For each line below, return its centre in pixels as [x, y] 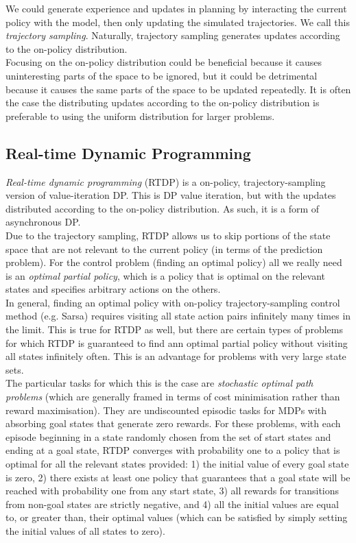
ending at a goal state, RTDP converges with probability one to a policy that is [173, 450]
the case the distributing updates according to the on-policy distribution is [163, 102]
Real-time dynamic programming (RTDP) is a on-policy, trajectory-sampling [166, 181]
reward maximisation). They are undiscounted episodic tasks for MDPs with [166, 410]
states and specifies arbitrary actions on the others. [113, 289]
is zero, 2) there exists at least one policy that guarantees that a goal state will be [178, 477]
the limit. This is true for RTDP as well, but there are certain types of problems [174, 329]
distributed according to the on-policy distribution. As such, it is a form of [163, 208]
